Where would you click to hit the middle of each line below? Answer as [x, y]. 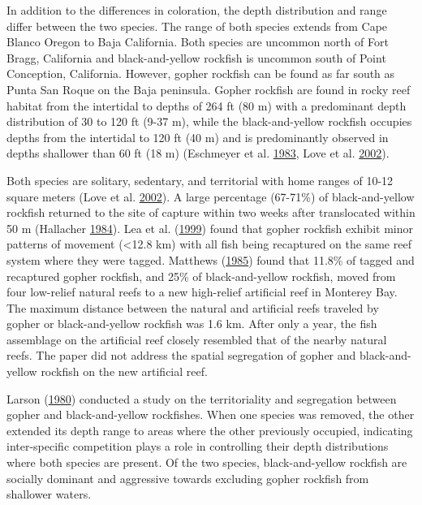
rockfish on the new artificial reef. [124, 371]
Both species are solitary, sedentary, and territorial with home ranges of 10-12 [200, 180]
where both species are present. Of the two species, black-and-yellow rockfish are [207, 462]
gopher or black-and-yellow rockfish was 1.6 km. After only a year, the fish [192, 324]
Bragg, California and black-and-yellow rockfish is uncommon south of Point [196, 57]
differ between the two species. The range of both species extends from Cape [197, 26]
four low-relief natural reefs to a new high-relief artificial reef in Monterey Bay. [202, 292]
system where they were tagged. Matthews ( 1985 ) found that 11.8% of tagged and [211, 259]
